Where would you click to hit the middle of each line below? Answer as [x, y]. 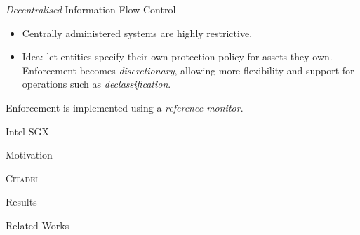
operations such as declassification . [96, 84]
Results [21, 202]
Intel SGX [27, 131]
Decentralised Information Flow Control [91, 9]
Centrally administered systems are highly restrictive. [137, 33]
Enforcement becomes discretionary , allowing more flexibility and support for [188, 70]
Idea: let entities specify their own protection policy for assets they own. [177, 56]
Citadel [23, 178]
